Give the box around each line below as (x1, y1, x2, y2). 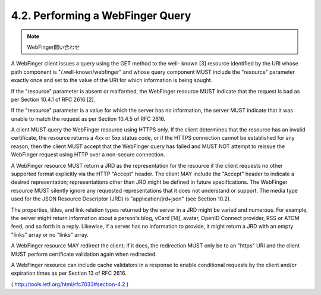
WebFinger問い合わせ (27, 43, 80, 51)
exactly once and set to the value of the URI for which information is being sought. (11, 77, 213, 84)
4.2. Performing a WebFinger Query (11, 9, 191, 22)
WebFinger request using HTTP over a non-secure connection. (11, 151, 166, 158)
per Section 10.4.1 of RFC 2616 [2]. (11, 96, 96, 103)
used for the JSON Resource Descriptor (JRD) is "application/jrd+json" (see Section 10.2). (11, 195, 231, 202)
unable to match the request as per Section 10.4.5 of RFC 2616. (11, 115, 166, 122)
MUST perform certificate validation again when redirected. (11, 250, 157, 258)
